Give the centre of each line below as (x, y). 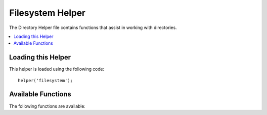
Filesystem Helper (47, 13)
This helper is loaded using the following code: (57, 69)
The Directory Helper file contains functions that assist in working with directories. (93, 28)
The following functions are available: (47, 106)
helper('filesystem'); (45, 80)
